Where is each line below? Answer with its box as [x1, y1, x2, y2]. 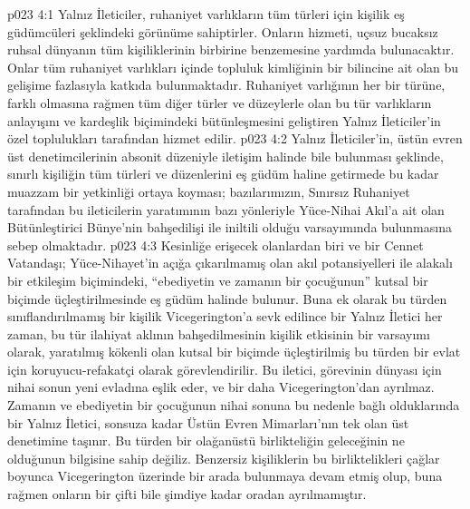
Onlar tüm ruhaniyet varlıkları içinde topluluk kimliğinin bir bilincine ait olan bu [7, 57, 459, 76]
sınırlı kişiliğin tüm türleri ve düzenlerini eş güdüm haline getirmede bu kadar [7, 164, 439, 183]
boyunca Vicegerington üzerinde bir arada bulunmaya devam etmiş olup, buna [7, 466, 443, 485]
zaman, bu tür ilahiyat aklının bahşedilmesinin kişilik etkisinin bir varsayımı [7, 324, 430, 343]
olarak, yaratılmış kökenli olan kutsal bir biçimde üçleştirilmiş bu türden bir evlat [7, 342, 461, 361]
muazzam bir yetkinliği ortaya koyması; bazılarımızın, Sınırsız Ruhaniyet [7, 181, 410, 201]
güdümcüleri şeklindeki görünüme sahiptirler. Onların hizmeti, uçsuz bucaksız [7, 22, 438, 41]
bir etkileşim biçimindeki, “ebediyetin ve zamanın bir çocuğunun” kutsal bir [7, 270, 428, 289]
